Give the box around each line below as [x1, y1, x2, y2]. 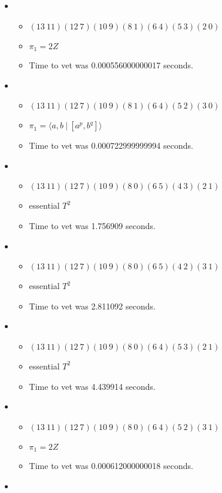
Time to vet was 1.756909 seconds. [29, 220, 156, 232]
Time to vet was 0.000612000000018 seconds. [29, 459, 193, 472]
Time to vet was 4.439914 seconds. [29, 380, 156, 392]
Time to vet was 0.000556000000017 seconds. [29, 59, 193, 71]
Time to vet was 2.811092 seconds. [29, 299, 156, 312]
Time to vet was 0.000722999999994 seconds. [29, 139, 193, 152]
